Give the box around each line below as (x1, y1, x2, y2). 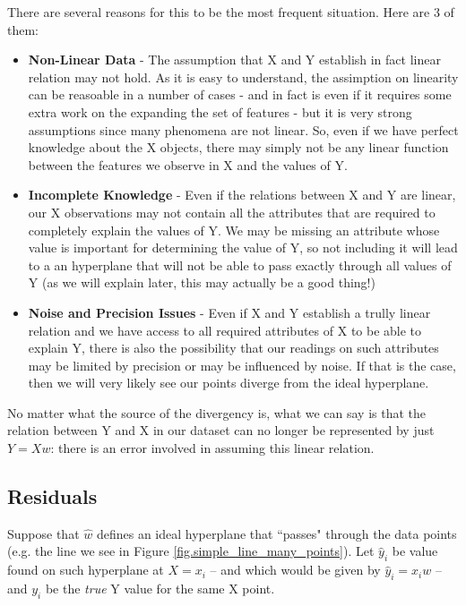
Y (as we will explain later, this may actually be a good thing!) (28, 273, 375, 292)
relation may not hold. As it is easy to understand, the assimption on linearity (28, 67, 459, 86)
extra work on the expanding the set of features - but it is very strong (28, 102, 412, 121)
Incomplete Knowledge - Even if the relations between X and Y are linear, (28, 185, 456, 204)
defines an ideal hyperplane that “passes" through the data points (96, 524, 457, 542)
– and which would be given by (210, 560, 381, 579)
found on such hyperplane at (7, 560, 164, 579)
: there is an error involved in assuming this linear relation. (50, 439, 375, 457)
